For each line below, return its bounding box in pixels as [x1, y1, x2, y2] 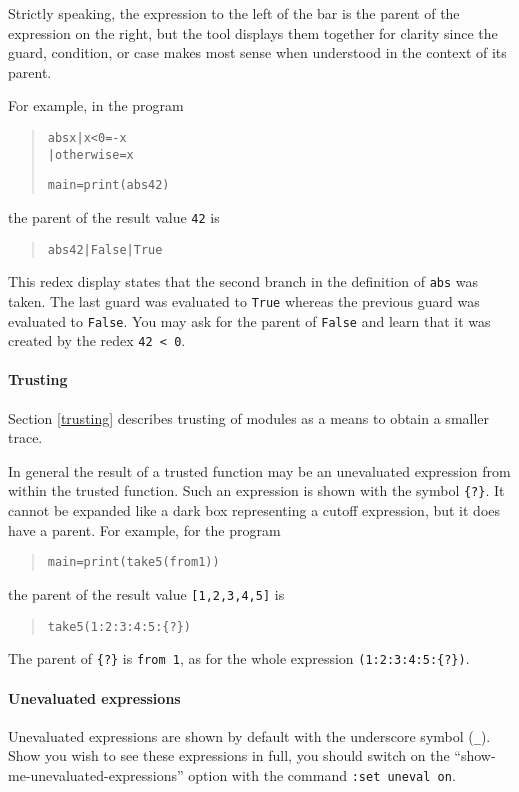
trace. [8, 427, 43, 448]
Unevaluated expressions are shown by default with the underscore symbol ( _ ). [8, 725, 491, 746]
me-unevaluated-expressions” [8, 764, 184, 785]
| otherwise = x [47, 147, 134, 162]
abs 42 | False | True [47, 242, 163, 257]
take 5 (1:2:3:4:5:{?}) [47, 619, 191, 634]
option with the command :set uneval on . [188, 764, 456, 785]
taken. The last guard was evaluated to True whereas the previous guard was [8, 290, 480, 311]
